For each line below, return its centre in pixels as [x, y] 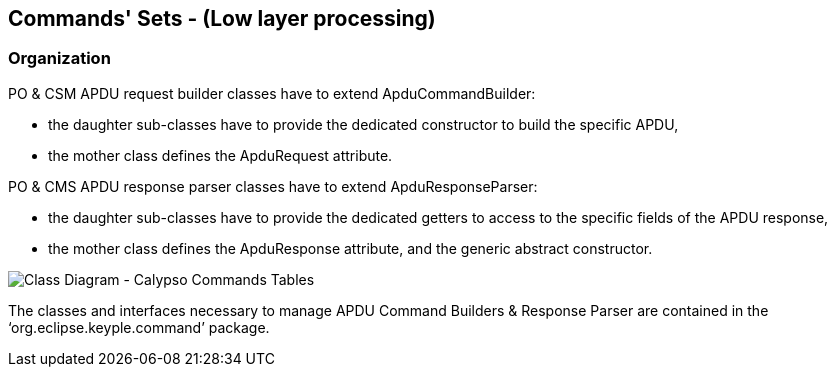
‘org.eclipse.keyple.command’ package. [139, 327]
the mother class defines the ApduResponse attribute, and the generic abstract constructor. [350, 248]
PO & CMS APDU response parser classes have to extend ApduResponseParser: [273, 186]
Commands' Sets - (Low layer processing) [222, 18]
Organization [59, 58]
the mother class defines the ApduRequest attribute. [220, 155]
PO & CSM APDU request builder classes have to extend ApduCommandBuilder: [272, 93]
